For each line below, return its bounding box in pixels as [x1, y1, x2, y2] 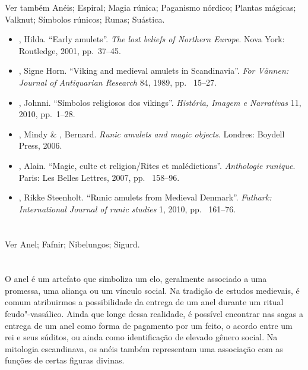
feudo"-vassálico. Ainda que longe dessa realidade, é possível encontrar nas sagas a [5, 308, 304, 320]
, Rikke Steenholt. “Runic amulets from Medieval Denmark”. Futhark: [18, 191, 272, 203]
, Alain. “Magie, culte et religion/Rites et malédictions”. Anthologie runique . [18, 159, 296, 171]
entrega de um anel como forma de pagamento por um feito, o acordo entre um [5, 319, 293, 331]
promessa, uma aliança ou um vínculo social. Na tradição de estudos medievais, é [5, 284, 300, 296]
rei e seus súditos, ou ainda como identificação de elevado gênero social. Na [5, 331, 278, 343]
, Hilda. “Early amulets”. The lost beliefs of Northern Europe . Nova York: [18, 33, 285, 45]
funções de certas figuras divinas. [5, 354, 125, 366]
